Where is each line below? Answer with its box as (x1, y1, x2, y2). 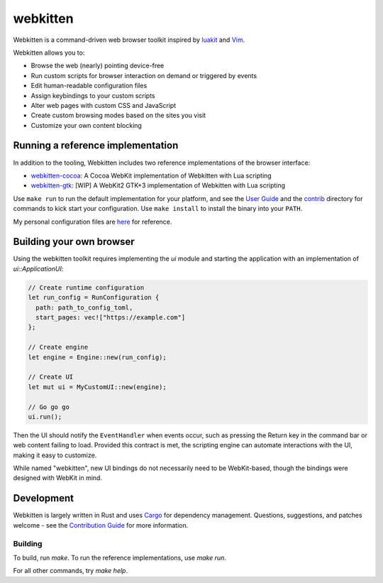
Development (13, 492, 74, 504)
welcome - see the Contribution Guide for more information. (13, 521, 189, 529)
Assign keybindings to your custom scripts (30, 91, 155, 99)
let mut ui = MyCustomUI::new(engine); (28, 383, 167, 391)
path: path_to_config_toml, (35, 303, 133, 312)
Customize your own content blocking (30, 121, 142, 129)
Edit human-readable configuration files (30, 82, 148, 90)
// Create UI (28, 373, 74, 381)
